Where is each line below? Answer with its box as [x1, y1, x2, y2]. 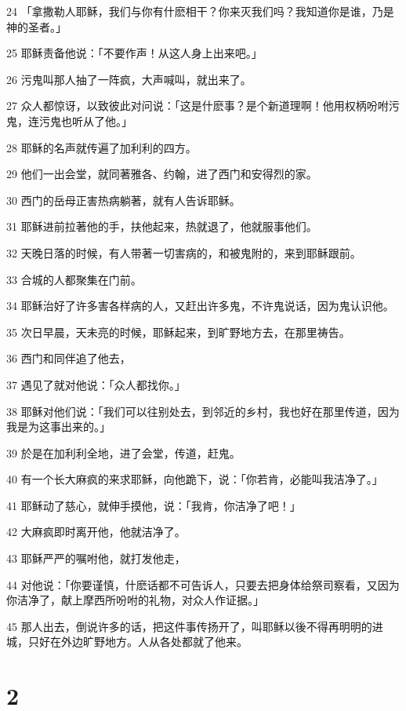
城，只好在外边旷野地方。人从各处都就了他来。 [6, 633, 248, 650]
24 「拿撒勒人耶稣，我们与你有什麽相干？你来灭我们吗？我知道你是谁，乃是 [6, 3, 394, 19]
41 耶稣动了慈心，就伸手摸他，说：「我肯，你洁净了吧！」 [6, 497, 301, 513]
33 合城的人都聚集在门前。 [6, 271, 142, 287]
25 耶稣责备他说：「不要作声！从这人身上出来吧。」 [6, 45, 263, 61]
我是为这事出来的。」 [6, 418, 111, 435]
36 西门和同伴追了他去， [6, 350, 131, 366]
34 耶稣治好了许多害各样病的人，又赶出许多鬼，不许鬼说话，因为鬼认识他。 [6, 297, 394, 314]
